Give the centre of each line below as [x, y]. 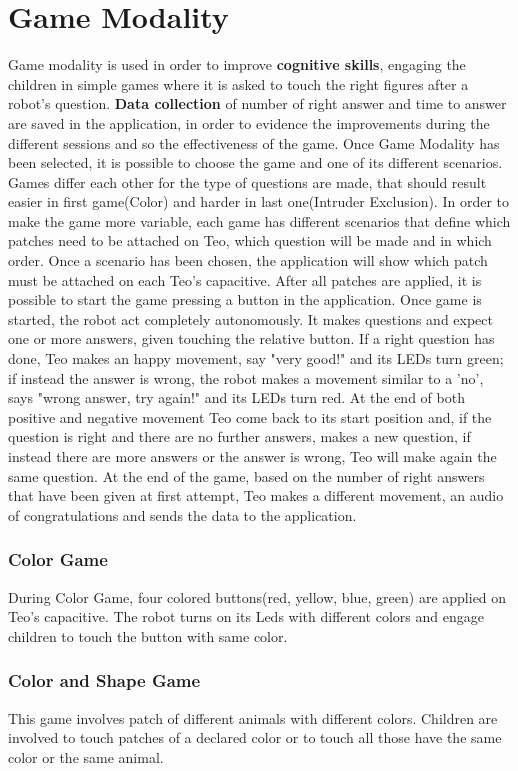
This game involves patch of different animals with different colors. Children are [253, 717]
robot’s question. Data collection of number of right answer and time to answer [257, 103]
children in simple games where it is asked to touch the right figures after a [238, 83]
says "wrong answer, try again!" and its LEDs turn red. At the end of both [236, 397]
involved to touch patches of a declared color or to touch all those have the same [255, 737]
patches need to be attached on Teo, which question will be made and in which [250, 240]
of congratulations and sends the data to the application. [182, 514]
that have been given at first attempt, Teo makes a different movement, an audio [256, 495]
